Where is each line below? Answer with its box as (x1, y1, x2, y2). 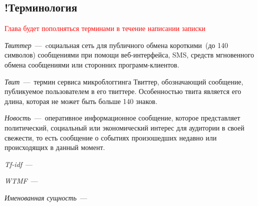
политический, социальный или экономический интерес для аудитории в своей (4, 122, 244, 132)
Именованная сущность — (4, 192, 87, 202)
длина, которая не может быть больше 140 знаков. (4, 95, 157, 106)
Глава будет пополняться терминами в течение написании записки (4, 23, 205, 33)
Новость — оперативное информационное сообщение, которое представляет (4, 112, 240, 123)
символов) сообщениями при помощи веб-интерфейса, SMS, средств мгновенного (4, 49, 254, 60)
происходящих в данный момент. (4, 142, 105, 152)
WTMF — (4, 175, 38, 186)
